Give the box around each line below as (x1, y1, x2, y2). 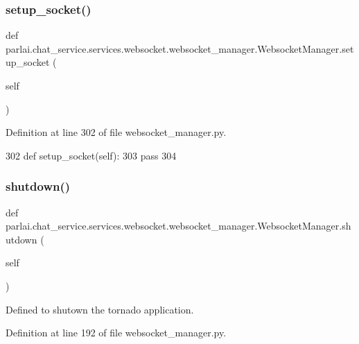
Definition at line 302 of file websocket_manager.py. (6, 125, 227, 139)
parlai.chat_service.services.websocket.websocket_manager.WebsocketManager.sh (6, 218, 351, 233)
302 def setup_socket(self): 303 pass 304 (6, 148, 177, 162)
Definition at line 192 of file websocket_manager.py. (6, 325, 227, 340)
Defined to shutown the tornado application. (6, 302, 194, 316)
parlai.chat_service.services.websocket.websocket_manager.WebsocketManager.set (6, 41, 354, 55)
